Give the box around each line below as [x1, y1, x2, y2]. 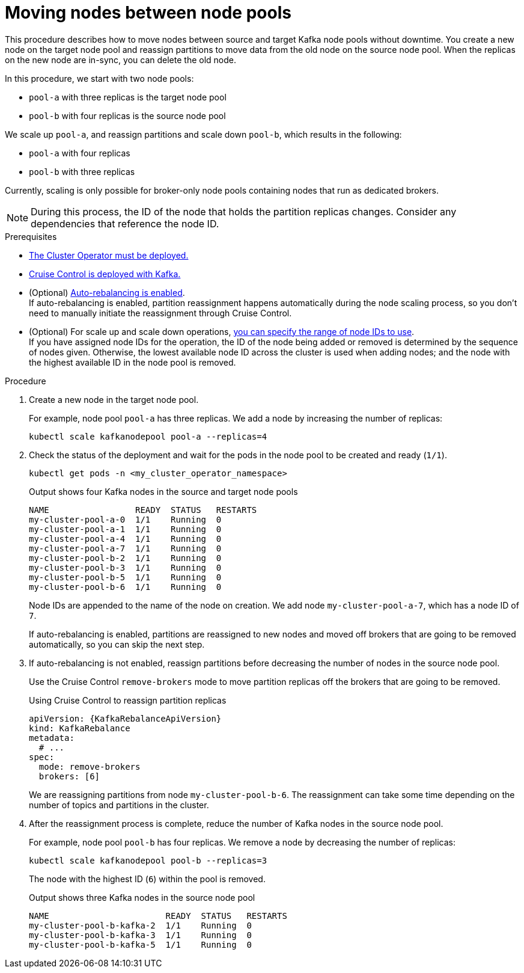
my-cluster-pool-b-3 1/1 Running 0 [29, 562, 222, 572]
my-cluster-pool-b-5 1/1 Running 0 [29, 572, 222, 582]
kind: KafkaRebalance [29, 723, 130, 733]
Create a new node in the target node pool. [29, 394, 199, 405]
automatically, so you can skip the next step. [29, 639, 205, 649]
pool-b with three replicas [29, 166, 135, 177]
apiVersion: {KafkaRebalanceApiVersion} [29, 713, 222, 723]
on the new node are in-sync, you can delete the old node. [5, 54, 236, 65]
